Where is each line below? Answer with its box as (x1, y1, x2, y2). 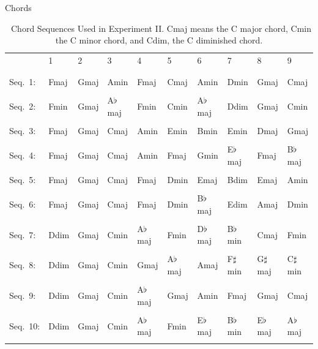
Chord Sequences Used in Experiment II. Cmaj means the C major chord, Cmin (11, 21, 311, 34)
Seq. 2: (9, 100, 36, 113)
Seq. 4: (9, 149, 36, 162)
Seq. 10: (9, 319, 40, 332)
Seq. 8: (9, 258, 36, 271)
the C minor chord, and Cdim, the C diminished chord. (55, 34, 263, 47)
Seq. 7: (9, 228, 36, 241)
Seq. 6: (9, 197, 36, 210)
